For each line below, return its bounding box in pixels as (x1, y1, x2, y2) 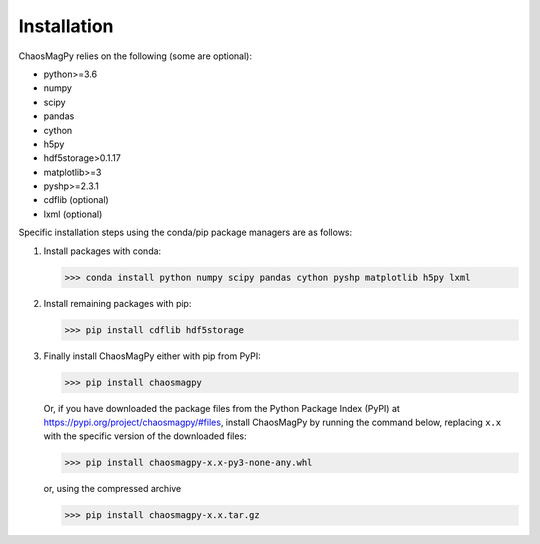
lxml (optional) (43, 208, 103, 220)
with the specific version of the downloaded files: (43, 430, 247, 442)
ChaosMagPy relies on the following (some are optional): (18, 50, 253, 62)
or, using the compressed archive (43, 483, 182, 495)
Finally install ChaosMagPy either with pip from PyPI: (43, 350, 262, 362)
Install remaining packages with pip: (43, 297, 192, 309)
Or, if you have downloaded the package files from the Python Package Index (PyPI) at (43, 402, 400, 414)
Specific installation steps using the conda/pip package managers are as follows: (18, 226, 353, 239)
